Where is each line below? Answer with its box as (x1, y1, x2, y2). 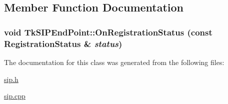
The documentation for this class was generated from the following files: (4, 56, 224, 67)
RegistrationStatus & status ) (4, 37, 122, 49)
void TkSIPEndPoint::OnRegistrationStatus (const (4, 25, 212, 38)
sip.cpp (4, 90, 25, 101)
